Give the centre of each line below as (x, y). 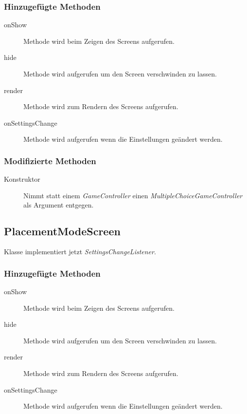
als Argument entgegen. (59, 205)
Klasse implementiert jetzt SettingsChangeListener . (80, 252)
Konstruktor (22, 179)
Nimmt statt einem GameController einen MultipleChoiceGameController (133, 195)
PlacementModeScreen (62, 231)
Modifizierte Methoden (50, 160)
